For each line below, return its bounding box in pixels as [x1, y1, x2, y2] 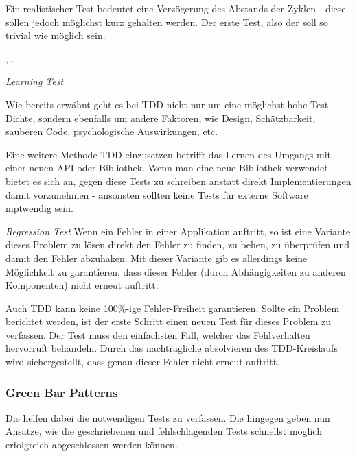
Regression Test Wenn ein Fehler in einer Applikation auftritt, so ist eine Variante [5, 224, 351, 238]
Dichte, [5, 110, 36, 125]
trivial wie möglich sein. [5, 28, 106, 43]
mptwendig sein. [5, 201, 73, 215]
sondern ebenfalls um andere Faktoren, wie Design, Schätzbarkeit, [38, 110, 316, 125]
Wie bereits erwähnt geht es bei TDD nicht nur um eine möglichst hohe [5, 97, 308, 111]
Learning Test [5, 74, 64, 88]
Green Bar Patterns [5, 383, 118, 400]
